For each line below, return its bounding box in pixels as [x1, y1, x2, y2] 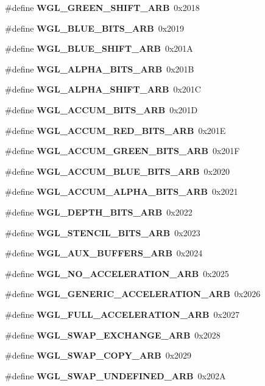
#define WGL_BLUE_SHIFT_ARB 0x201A [5, 42, 193, 55]
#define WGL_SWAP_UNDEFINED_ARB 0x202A [5, 369, 226, 382]
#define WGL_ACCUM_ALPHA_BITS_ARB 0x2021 [5, 185, 238, 198]
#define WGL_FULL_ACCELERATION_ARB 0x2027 [5, 307, 239, 320]
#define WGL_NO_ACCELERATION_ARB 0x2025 [5, 267, 229, 279]
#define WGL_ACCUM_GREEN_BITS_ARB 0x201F [5, 144, 240, 157]
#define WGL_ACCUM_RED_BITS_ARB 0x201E [5, 124, 226, 136]
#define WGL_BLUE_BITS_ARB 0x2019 [5, 21, 185, 34]
